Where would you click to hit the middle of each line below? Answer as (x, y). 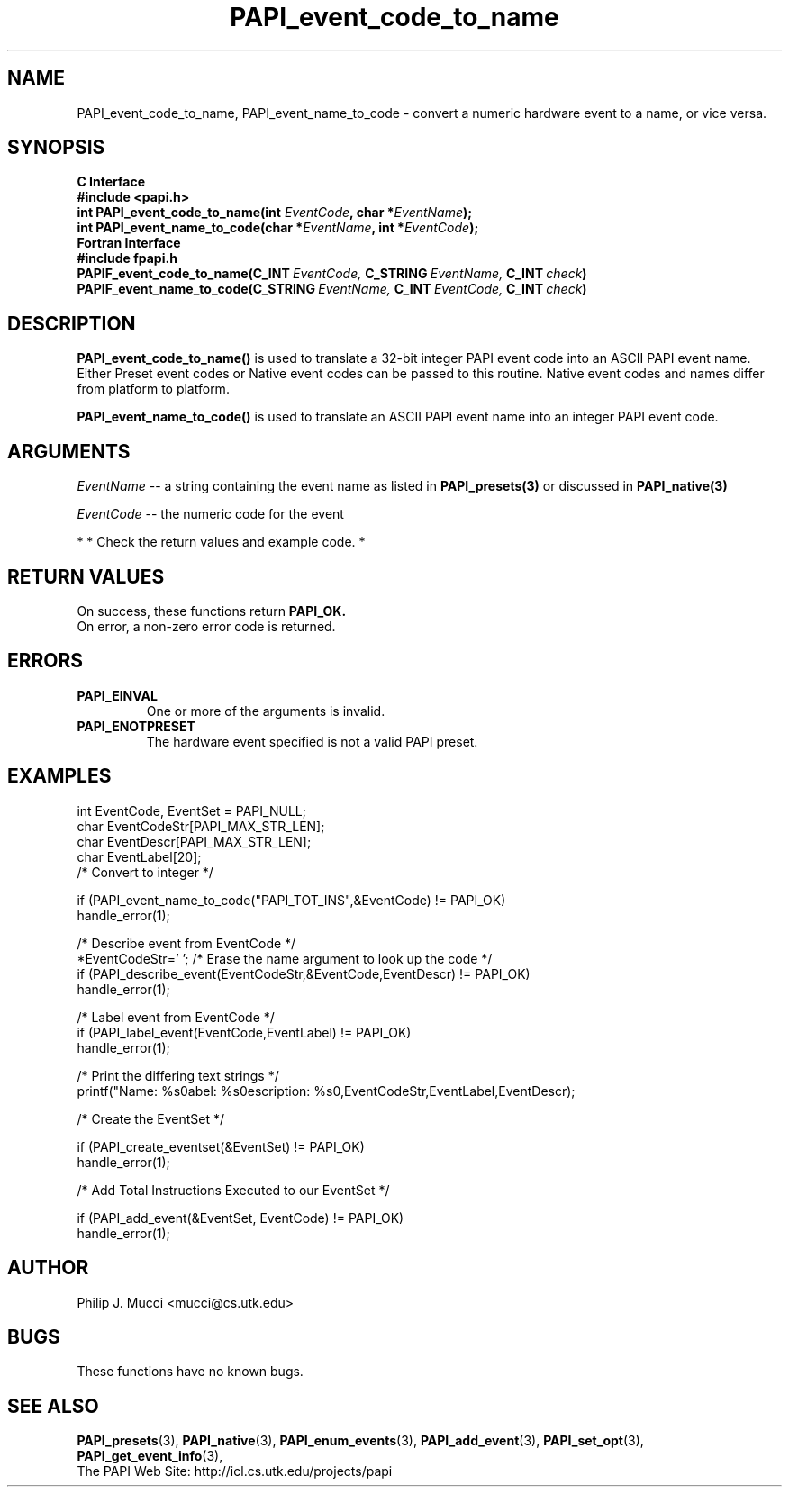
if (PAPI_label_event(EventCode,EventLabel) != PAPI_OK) (244, 1032)
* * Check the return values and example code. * (221, 542)
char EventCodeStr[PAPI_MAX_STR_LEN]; (201, 826)
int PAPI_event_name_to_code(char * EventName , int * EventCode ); (278, 228)
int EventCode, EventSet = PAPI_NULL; (191, 810)
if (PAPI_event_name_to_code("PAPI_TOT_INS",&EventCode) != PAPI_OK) (291, 900)
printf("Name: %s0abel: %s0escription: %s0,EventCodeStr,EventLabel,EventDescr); (326, 1091)
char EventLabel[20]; (139, 856)
